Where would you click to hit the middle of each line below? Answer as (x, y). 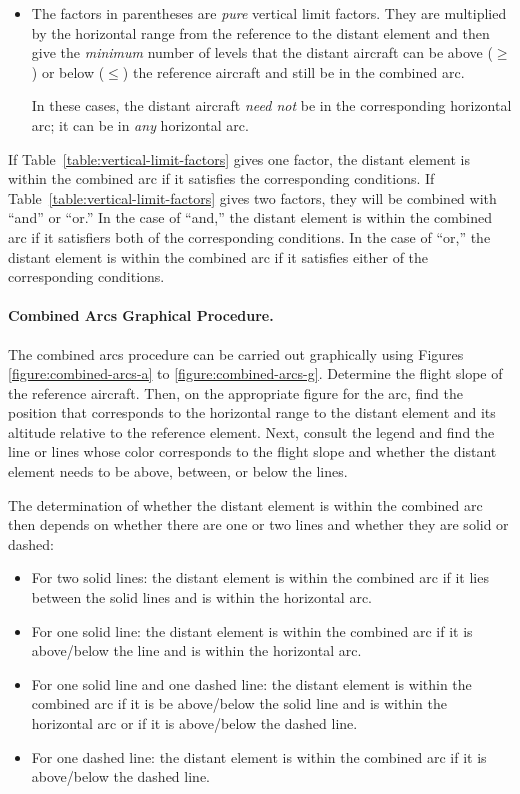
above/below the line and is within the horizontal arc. (196, 650)
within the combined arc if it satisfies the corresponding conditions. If (221, 178)
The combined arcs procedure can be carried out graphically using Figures (236, 353)
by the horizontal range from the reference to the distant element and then (260, 32)
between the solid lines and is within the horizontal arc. (201, 597)
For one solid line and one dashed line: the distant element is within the (251, 683)
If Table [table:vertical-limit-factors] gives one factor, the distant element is (239, 158)
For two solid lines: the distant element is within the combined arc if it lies (260, 577)
